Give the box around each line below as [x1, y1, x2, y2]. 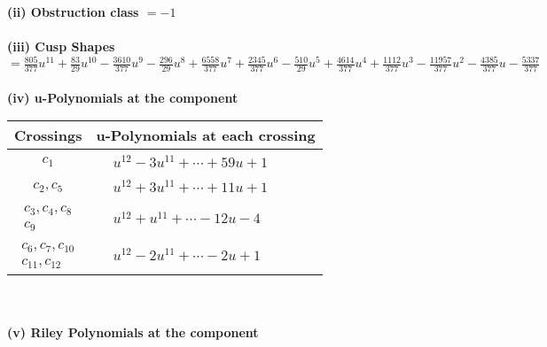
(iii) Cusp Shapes [7, 37, 115, 56]
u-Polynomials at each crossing [96, 125, 316, 146]
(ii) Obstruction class [7, 3, 139, 20]
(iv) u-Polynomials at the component [7, 88, 238, 106]
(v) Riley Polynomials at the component [7, 323, 259, 342]
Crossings [14, 125, 82, 146]
